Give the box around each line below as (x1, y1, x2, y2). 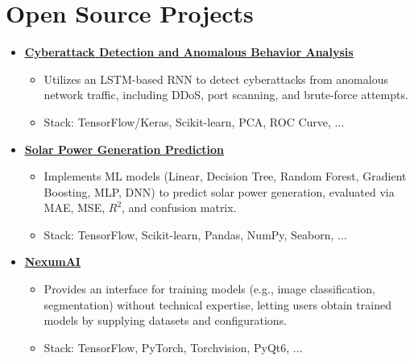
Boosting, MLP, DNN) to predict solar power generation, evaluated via (43, 183, 395, 200)
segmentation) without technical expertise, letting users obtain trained (43, 296, 391, 313)
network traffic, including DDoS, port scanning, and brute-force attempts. (43, 86, 408, 103)
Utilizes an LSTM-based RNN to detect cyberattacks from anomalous (43, 70, 388, 87)
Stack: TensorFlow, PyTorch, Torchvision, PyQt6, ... (43, 338, 303, 355)
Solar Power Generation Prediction (24, 140, 225, 157)
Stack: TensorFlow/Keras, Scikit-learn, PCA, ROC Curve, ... (43, 113, 345, 130)
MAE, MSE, (43, 199, 106, 216)
